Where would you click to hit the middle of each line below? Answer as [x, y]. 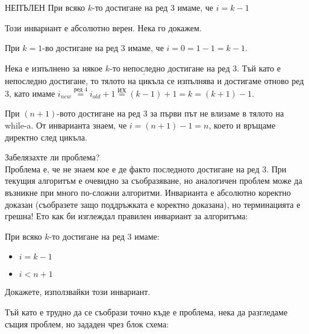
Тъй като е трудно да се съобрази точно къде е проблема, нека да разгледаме [146, 311]
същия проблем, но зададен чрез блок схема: [87, 323]
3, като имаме [30, 93]
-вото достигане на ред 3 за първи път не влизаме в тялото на [170, 113]
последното [174, 170]
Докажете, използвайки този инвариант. [78, 292]
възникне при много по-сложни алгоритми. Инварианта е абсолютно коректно [148, 192]
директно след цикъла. [46, 137]
